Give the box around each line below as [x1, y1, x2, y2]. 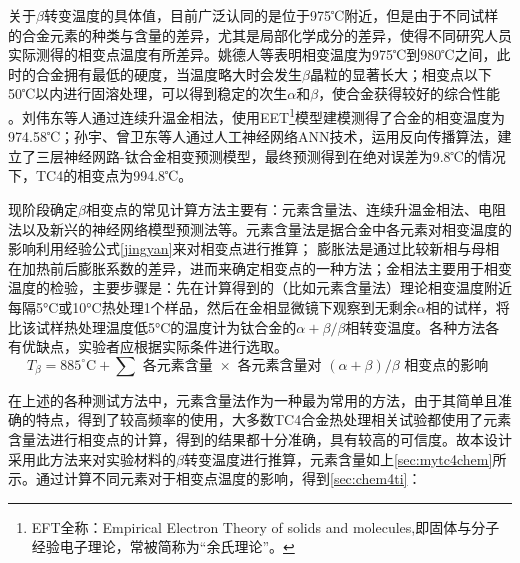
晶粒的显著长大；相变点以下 [309, 63, 492, 84]
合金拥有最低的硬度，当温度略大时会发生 [35, 63, 302, 84]
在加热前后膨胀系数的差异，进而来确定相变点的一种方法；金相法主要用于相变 [8, 257, 512, 278]
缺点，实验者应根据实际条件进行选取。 [35, 336, 288, 357]
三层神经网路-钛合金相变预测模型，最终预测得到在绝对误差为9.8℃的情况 [35, 145, 506, 166]
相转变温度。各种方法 [345, 316, 486, 337]
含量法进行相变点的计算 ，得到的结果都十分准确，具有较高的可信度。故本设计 [8, 428, 512, 449]
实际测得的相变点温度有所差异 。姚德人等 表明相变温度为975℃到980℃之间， [8, 44, 497, 65]
